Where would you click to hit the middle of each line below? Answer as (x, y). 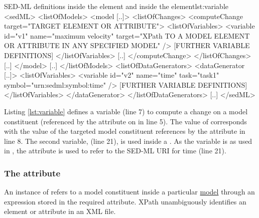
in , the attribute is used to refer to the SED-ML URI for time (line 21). (115, 151)
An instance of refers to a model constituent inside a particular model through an (129, 192)
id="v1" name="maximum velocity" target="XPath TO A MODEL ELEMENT (127, 35)
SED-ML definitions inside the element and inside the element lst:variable (116, 6)
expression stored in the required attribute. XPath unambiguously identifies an (125, 201)
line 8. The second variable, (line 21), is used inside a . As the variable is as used (128, 141)
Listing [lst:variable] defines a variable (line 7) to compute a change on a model (126, 111)
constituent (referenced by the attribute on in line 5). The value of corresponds (125, 121)
